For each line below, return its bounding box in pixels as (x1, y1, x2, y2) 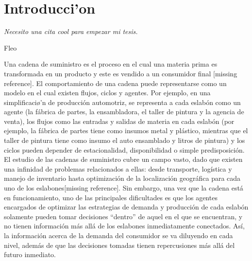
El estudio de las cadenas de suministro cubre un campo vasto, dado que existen (4, 154, 243, 164)
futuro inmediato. (4, 249, 56, 260)
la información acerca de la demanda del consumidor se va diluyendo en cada (4, 230, 233, 240)
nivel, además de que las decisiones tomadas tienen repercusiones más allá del (4, 240, 235, 250)
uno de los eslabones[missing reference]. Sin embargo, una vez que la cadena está (4, 183, 243, 193)
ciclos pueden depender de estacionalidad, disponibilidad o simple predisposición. (4, 144, 245, 155)
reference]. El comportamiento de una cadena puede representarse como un (4, 78, 227, 88)
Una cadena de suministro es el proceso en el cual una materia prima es (4, 59, 218, 69)
